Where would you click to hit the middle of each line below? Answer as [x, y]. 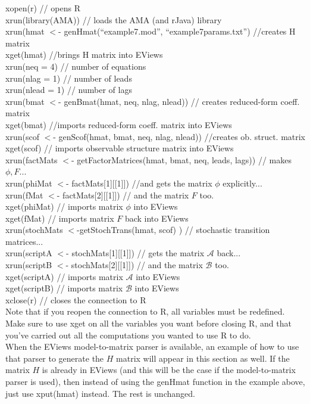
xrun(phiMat [29, 183]
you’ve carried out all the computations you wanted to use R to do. [128, 335]
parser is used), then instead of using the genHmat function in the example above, [155, 381]
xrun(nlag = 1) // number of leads [69, 78]
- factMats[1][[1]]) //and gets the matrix [139, 183]
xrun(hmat [25, 31]
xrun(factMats [32, 159]
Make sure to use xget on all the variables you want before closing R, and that [148, 323]
